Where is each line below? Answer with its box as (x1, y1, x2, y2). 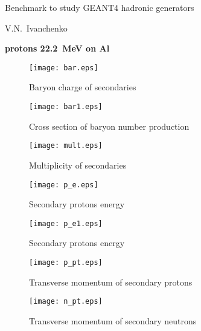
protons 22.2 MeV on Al (5, 42, 110, 55)
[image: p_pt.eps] (29, 258, 103, 267)
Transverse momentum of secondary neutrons (29, 314, 197, 327)
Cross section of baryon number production (29, 119, 190, 132)
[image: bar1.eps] (29, 102, 103, 112)
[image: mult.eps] (29, 141, 103, 150)
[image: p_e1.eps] (29, 219, 103, 228)
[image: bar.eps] (29, 63, 98, 72)
